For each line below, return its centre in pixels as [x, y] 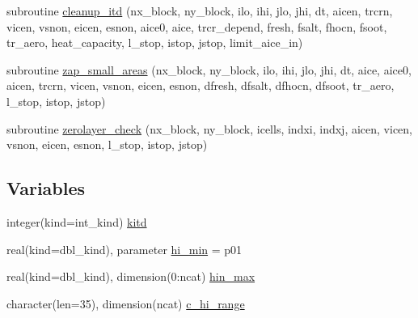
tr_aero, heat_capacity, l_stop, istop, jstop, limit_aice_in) [155, 42]
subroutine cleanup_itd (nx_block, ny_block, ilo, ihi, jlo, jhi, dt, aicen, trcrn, [200, 11]
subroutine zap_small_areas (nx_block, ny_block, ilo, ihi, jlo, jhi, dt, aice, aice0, [209, 69]
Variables [46, 188]
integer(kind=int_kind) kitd [77, 221]
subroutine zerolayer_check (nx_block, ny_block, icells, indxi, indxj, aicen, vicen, [209, 128]
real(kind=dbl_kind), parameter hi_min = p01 [125, 249]
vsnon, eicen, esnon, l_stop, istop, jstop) [107, 144]
